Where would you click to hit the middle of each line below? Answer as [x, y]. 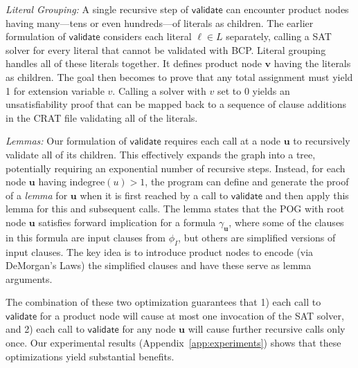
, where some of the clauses [286, 222]
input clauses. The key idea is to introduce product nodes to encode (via [160, 251]
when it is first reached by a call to [154, 195]
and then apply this [307, 195]
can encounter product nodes [287, 9]
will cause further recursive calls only [267, 329]
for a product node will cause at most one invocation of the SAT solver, [192, 315]
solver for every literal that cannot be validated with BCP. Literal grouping [166, 49]
